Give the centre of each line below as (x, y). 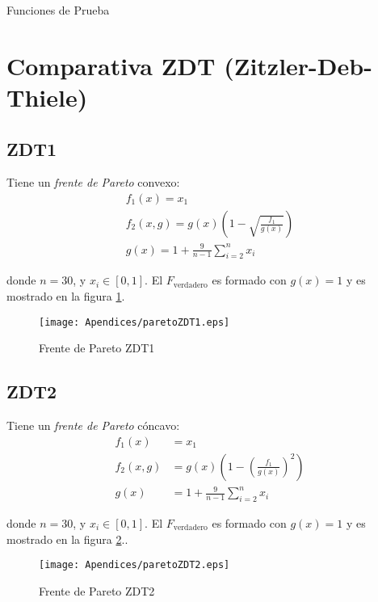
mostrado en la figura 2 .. (67, 539)
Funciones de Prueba (58, 10)
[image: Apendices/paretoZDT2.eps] (134, 565)
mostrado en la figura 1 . (66, 295)
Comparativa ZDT (111, 65)
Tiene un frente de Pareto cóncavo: (93, 425)
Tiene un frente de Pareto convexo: (93, 182)
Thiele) (47, 97)
